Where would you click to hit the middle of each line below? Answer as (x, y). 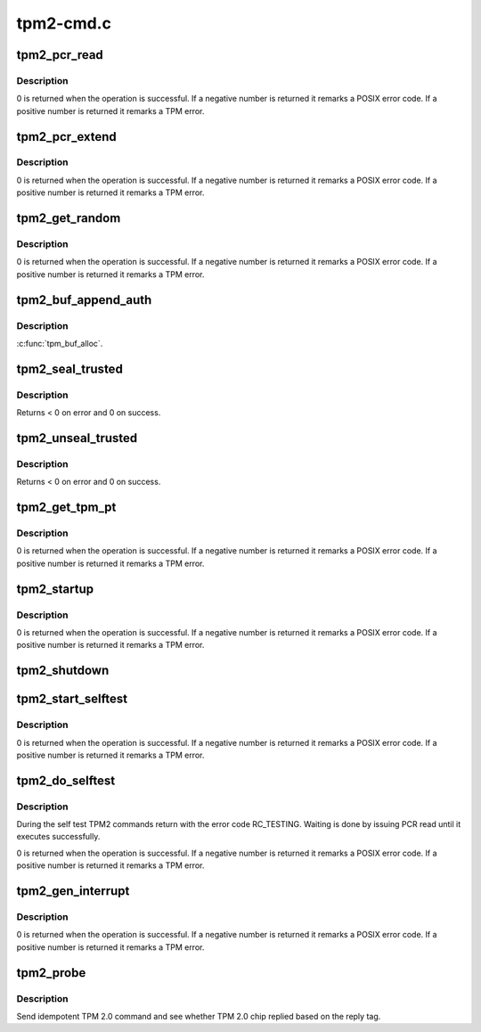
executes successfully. (58, 837)
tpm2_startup (55, 589)
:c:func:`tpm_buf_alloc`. (60, 343)
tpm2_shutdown (63, 671)
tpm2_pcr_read (60, 55)
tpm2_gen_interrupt (73, 891)
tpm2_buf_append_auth (84, 300)
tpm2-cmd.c (64, 23)
